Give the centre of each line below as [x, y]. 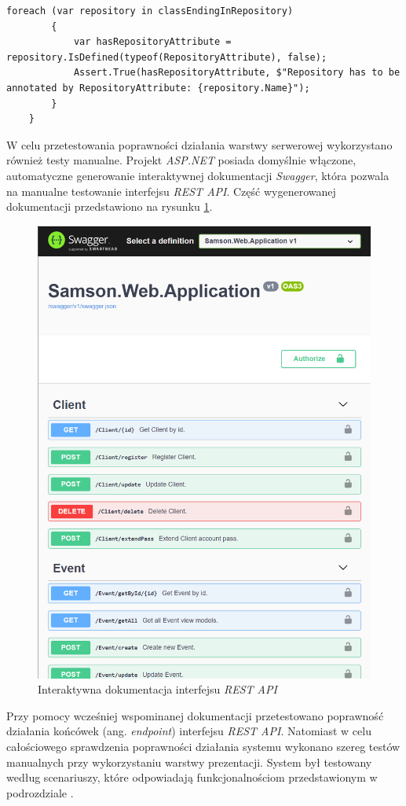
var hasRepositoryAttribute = [152, 42]
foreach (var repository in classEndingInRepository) [150, 11]
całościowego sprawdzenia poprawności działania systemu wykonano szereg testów [203, 746]
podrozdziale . [40, 792]
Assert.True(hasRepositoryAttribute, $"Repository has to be [237, 73]
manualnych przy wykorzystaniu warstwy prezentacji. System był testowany [189, 762]
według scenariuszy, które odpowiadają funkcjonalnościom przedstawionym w [192, 777]
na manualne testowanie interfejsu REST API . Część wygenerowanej [171, 191]
